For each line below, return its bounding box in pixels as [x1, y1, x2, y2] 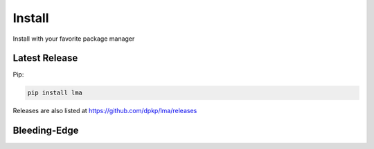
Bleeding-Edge [12, 125, 79, 137]
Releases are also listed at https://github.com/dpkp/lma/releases [12, 107, 197, 115]
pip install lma [27, 89, 83, 97]
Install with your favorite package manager [12, 34, 135, 43]
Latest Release [12, 52, 78, 64]
